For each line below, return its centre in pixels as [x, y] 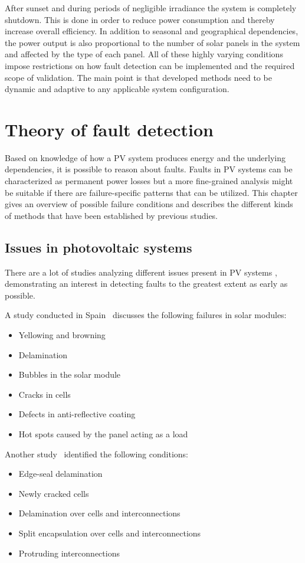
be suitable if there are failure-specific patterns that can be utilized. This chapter [151, 192]
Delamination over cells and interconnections [99, 513]
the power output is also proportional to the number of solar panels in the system [152, 42]
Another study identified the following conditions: [96, 454]
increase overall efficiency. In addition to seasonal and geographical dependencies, [152, 31]
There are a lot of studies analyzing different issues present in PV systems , [141, 272]
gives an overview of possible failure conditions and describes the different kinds [149, 204]
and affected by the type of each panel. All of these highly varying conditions [144, 54]
